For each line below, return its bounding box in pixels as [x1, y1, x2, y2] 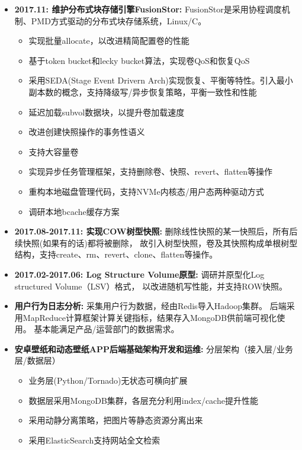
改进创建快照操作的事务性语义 [28, 126, 145, 138]
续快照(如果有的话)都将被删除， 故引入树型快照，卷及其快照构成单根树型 [14, 236, 298, 249]
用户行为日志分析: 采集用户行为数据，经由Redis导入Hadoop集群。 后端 [14, 300, 287, 312]
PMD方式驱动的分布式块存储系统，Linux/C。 [31, 14, 207, 27]
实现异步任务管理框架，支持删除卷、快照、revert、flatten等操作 [28, 165, 273, 178]
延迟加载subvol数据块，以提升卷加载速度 [28, 105, 185, 118]
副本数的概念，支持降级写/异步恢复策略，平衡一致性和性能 [28, 85, 257, 98]
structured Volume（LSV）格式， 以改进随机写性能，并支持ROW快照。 [14, 279, 288, 292]
